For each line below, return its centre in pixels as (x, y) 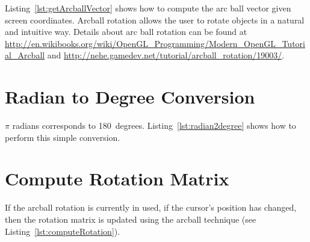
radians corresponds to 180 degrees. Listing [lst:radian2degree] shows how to (154, 126)
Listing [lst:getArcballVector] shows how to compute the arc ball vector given (148, 8)
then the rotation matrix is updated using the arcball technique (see (131, 219)
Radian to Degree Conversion (130, 97)
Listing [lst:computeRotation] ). (63, 231)
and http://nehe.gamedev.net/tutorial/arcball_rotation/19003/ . (166, 55)
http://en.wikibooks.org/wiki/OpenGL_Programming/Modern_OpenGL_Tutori (155, 43)
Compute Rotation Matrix (117, 178)
